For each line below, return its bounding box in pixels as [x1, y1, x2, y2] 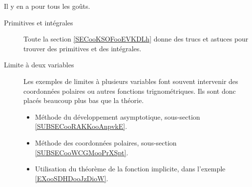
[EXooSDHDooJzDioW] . [35, 173, 108, 183]
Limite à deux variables [4, 60, 74, 70]
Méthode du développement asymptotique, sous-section [35, 111, 200, 122]
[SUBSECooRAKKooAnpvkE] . [35, 121, 127, 131]
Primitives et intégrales [4, 17, 73, 27]
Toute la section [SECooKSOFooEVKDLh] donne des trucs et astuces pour [23, 34, 249, 44]
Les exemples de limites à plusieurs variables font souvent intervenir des [23, 76, 238, 86]
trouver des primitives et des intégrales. [23, 43, 142, 53]
